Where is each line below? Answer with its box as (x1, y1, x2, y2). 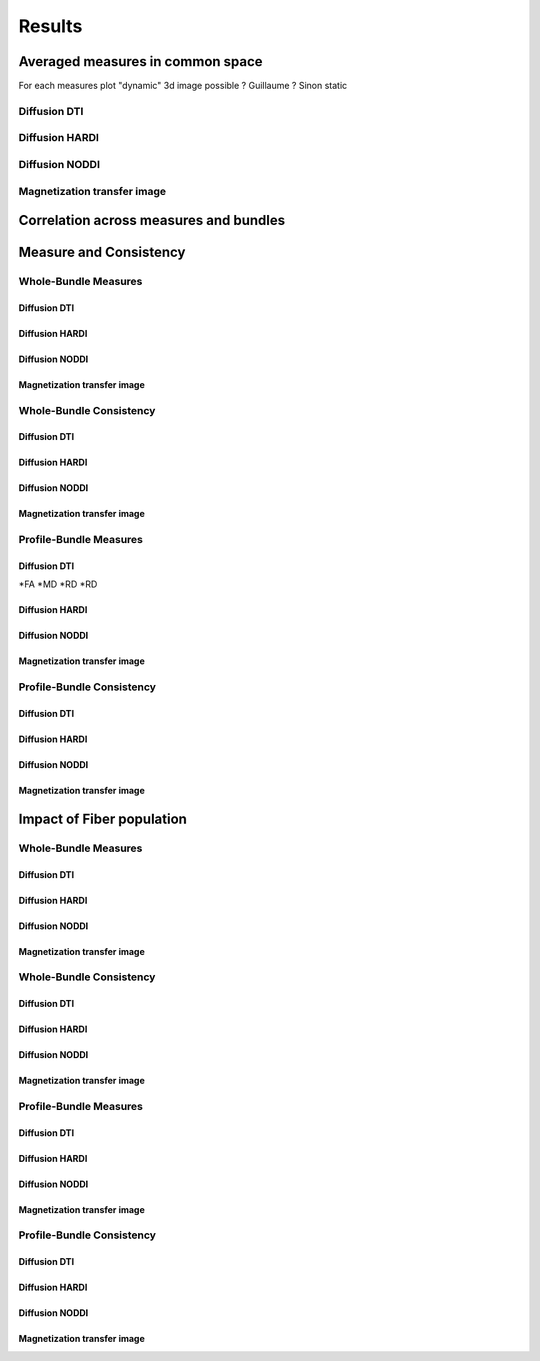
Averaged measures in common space (18, 53, 264, 70)
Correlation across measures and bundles (18, 212, 286, 229)
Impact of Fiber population (18, 810, 187, 827)
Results (18, 15, 83, 37)
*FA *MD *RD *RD (18, 578, 98, 590)
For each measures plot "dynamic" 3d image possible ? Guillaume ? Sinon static (18, 80, 348, 92)
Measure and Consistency (18, 244, 186, 261)
